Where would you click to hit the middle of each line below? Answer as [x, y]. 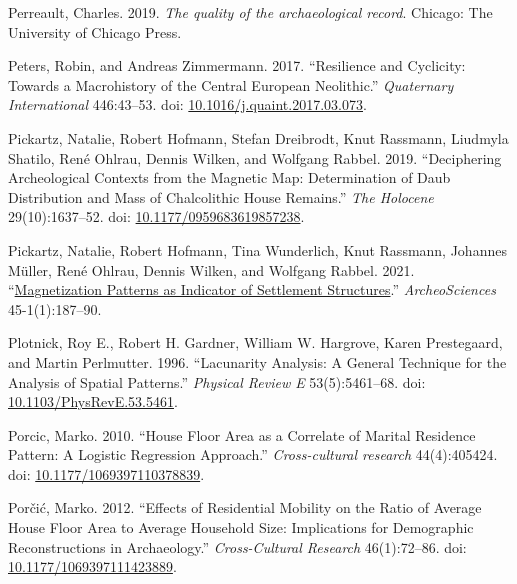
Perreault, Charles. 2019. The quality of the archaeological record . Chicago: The [250, 12]
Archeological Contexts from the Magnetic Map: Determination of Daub [229, 177]
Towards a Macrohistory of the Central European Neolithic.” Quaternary [231, 84]
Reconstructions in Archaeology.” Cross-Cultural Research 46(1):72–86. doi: [237, 546]
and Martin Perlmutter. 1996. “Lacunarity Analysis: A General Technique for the [257, 361]
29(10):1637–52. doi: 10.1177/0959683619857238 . [156, 216]
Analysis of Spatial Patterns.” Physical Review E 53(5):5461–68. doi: [217, 381]
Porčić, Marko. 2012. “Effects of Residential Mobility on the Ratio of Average [245, 507]
